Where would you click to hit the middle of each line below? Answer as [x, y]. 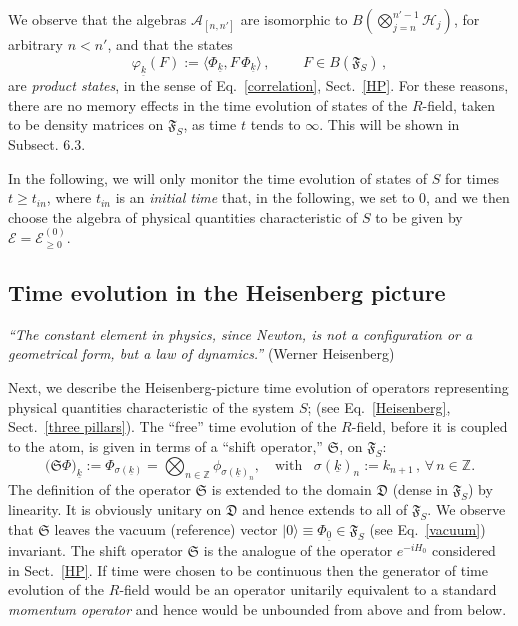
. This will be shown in [389, 124]
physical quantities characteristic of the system [151, 406]
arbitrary [35, 44]
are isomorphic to [294, 19]
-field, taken [458, 104]
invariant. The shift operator [95, 549]
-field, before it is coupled [429, 426]
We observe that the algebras [97, 19]
